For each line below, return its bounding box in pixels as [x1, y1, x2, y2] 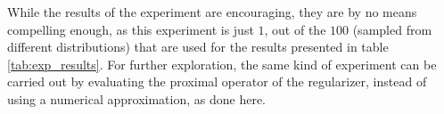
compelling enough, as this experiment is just [7, 20, 254, 38]
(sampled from [352, 20, 432, 38]
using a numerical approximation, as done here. [7, 89, 267, 108]
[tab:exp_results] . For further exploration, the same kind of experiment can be [7, 54, 437, 73]
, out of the [264, 20, 326, 38]
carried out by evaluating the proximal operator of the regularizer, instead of [7, 72, 427, 91]
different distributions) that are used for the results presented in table [7, 37, 389, 56]
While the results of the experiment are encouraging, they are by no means [7, 3, 417, 20]
